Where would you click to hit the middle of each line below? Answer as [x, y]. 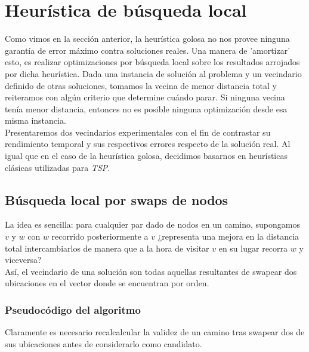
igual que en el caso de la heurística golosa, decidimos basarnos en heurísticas [146, 156]
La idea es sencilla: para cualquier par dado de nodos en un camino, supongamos [152, 224]
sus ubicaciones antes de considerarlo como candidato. [103, 343]
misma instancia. [35, 120]
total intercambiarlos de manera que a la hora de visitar [107, 248]
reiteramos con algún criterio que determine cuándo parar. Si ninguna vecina [145, 97]
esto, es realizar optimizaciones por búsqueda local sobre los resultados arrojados [152, 62]
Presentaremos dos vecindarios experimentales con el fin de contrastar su [138, 132]
